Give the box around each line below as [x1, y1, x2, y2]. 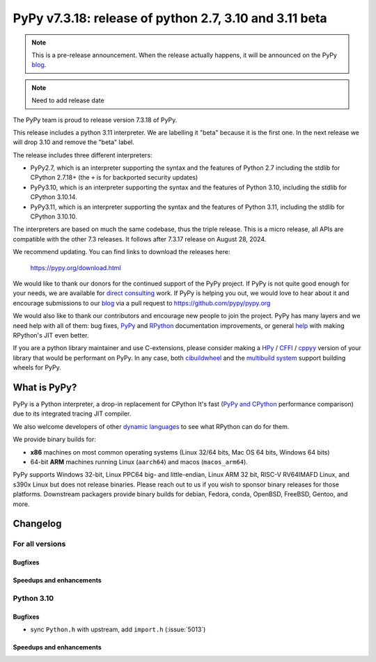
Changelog [13, 518, 62, 530]
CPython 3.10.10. [30, 212, 78, 221]
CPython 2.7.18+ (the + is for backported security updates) [30, 173, 198, 182]
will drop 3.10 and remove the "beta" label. [13, 138, 135, 146]
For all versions [13, 539, 66, 549]
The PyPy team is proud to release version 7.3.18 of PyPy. [13, 116, 178, 124]
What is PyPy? [13, 381, 77, 393]
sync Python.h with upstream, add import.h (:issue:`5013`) [30, 625, 206, 633]
